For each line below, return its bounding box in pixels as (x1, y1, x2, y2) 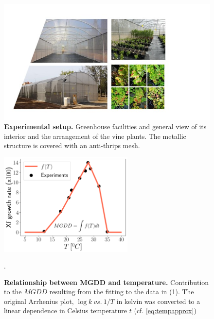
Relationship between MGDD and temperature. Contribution (4, 277, 209, 287)
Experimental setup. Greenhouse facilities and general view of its (4, 121, 207, 132)
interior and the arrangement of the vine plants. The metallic (4, 131, 186, 141)
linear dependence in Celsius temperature (4, 305, 127, 316)
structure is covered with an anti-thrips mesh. (4, 140, 140, 151)
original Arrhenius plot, (4, 296, 74, 306)
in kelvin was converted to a (116, 296, 200, 306)
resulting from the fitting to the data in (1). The (49, 286, 194, 297)
